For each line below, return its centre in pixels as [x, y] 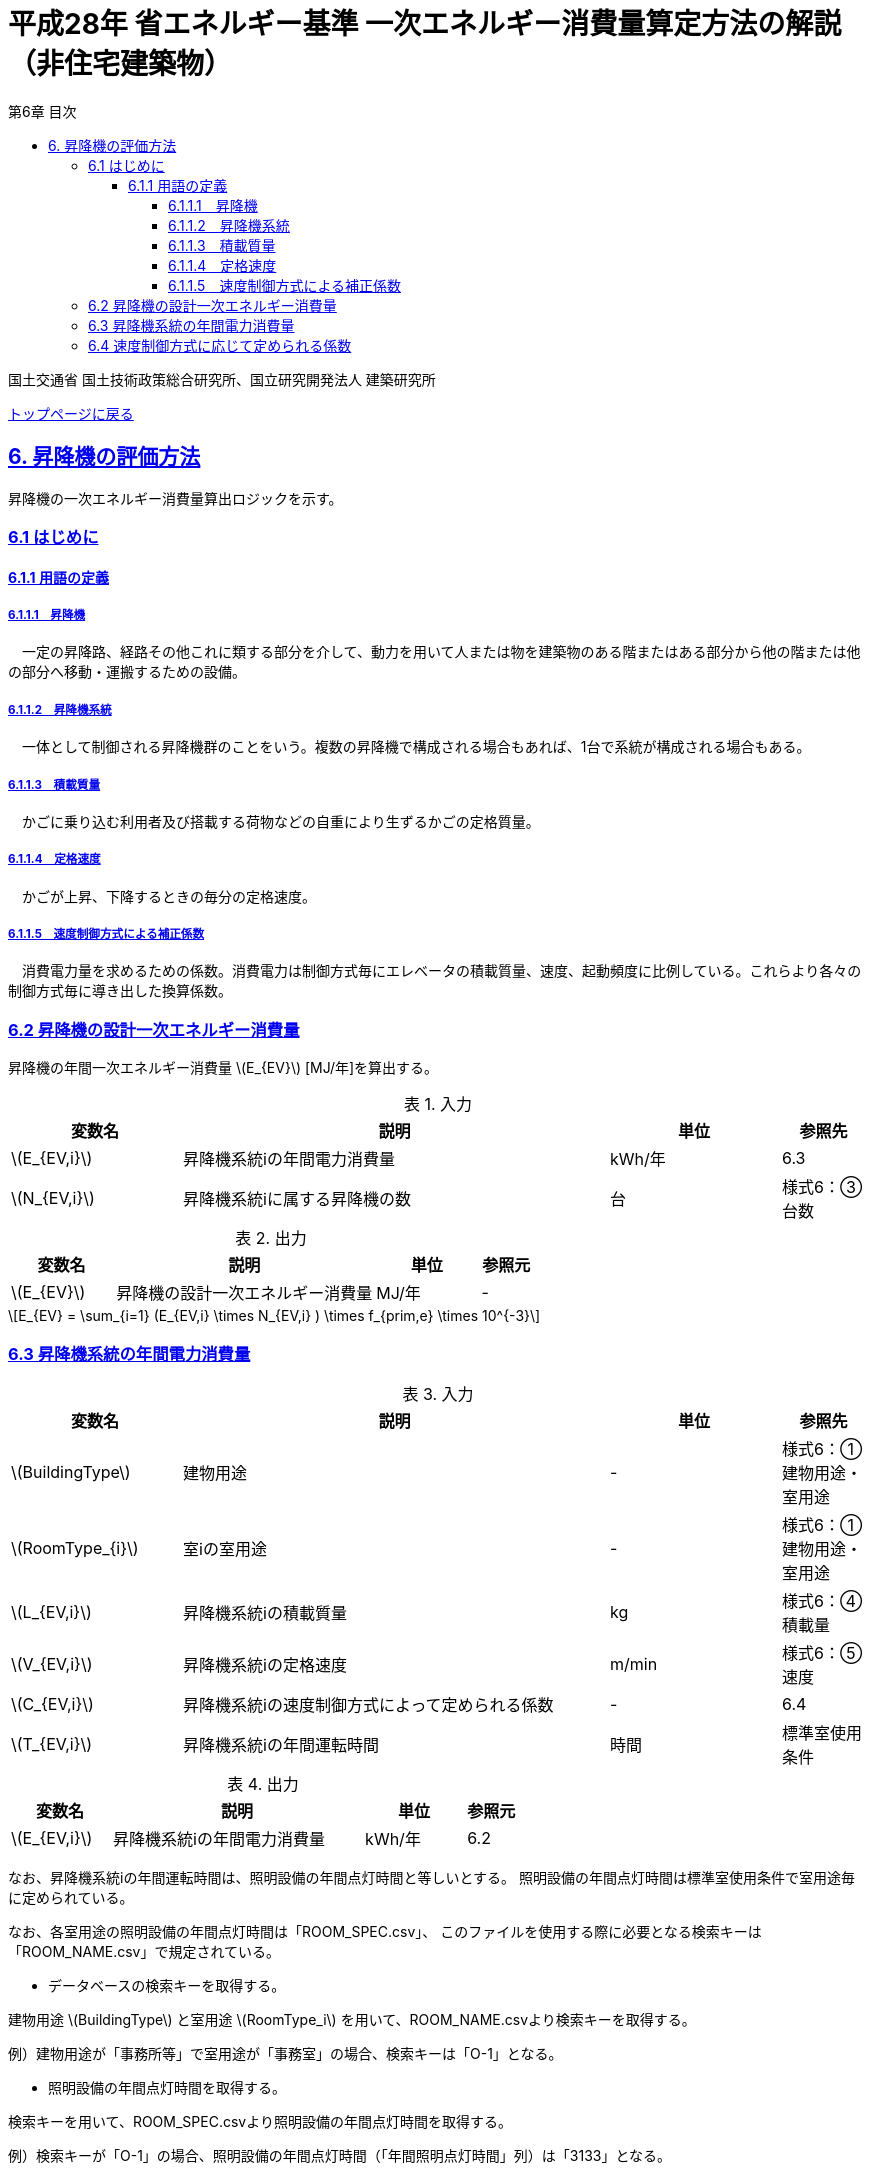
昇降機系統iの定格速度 [265, 1664]
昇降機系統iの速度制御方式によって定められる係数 [368, 1704]
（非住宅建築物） [120, 64]
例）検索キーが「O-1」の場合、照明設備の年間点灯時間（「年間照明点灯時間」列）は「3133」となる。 [340, 2155]
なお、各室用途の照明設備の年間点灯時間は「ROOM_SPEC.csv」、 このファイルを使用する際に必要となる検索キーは [385, 1931]
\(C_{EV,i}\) [52, 1703]
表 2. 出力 [271, 1238]
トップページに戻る [71, 413]
